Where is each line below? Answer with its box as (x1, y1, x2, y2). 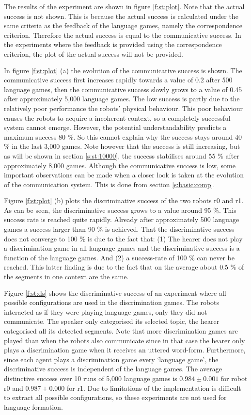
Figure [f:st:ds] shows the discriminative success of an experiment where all (4, 287, 226, 298)
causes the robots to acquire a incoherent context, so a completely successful (4, 112, 231, 123)
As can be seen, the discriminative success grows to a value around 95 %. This (4, 205, 236, 215)
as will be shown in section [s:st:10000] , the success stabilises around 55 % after (4, 150, 239, 160)
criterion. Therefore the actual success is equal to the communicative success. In (4, 30, 241, 40)
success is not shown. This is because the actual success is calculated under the (4, 11, 238, 21)
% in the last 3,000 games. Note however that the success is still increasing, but (4, 141, 240, 151)
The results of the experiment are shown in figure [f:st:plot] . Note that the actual (4, 1, 245, 11)
